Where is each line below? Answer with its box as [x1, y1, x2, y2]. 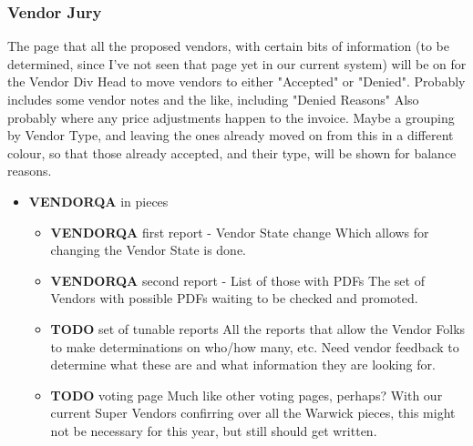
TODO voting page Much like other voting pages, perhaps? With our [50, 385, 443, 404]
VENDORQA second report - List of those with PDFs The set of [50, 270, 425, 289]
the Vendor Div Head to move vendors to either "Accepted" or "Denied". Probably [7, 72, 466, 91]
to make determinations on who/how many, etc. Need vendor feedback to [50, 337, 459, 356]
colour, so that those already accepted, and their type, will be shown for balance [7, 143, 457, 162]
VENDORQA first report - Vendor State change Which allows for [50, 222, 429, 241]
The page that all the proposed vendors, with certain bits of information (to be [7, 36, 449, 56]
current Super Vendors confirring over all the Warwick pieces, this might [50, 403, 456, 422]
